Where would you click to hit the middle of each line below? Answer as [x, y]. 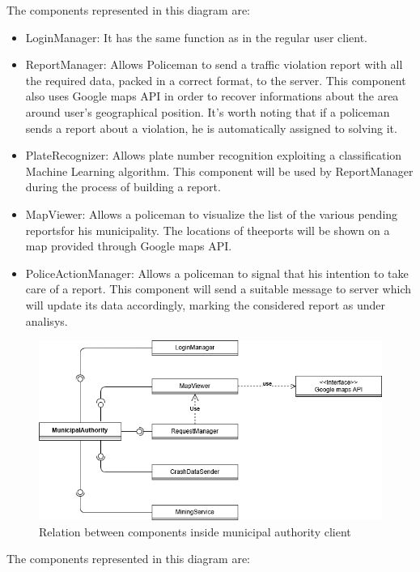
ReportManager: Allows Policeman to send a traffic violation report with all [214, 64]
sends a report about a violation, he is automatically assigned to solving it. [211, 128]
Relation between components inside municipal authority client [195, 531]
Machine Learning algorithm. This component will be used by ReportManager [219, 171]
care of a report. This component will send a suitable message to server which [218, 289]
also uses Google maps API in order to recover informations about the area [212, 96]
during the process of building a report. [123, 187]
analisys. [47, 320]
